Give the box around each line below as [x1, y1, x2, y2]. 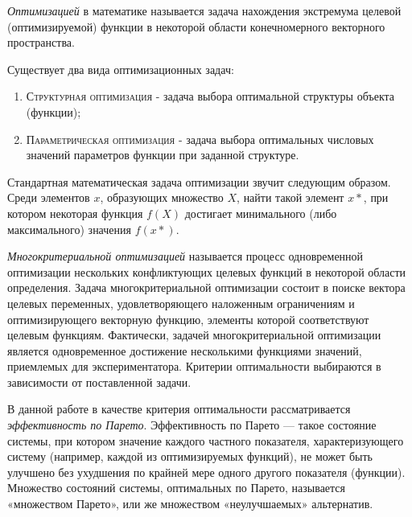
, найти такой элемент [237, 189, 344, 206]
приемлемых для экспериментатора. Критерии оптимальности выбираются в [7, 358, 381, 375]
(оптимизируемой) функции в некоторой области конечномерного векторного [7, 18, 385, 35]
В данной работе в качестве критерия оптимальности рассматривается [7, 400, 351, 417]
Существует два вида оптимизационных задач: [7, 60, 234, 77]
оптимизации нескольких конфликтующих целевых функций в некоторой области [7, 263, 406, 280]
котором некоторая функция [7, 204, 143, 221]
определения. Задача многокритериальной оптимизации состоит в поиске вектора [7, 279, 406, 296]
